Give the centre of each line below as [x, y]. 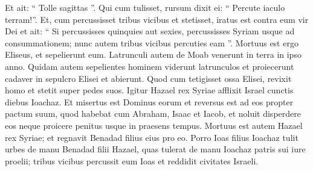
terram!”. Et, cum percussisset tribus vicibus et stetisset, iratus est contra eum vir [157, 19]
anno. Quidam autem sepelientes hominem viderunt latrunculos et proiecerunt [150, 66]
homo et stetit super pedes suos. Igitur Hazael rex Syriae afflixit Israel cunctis [149, 90]
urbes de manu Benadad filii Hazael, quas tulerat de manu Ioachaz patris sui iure [155, 149]
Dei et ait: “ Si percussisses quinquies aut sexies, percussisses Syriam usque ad [150, 31]
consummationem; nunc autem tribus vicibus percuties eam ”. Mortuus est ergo [152, 42]
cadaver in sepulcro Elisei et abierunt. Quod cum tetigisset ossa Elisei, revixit [148, 78]
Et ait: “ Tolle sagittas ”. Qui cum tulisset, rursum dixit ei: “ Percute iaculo [145, 7]
